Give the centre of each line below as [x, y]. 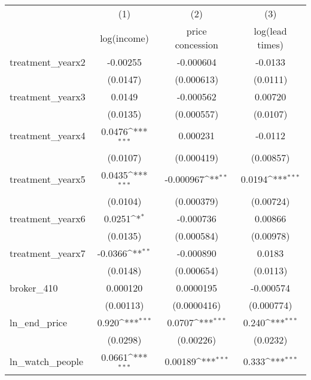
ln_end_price [39, 322]
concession [196, 45]
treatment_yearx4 [48, 136]
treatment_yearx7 [48, 253]
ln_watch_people [47, 361]
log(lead [270, 31]
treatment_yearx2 [48, 62]
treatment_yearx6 [48, 218]
